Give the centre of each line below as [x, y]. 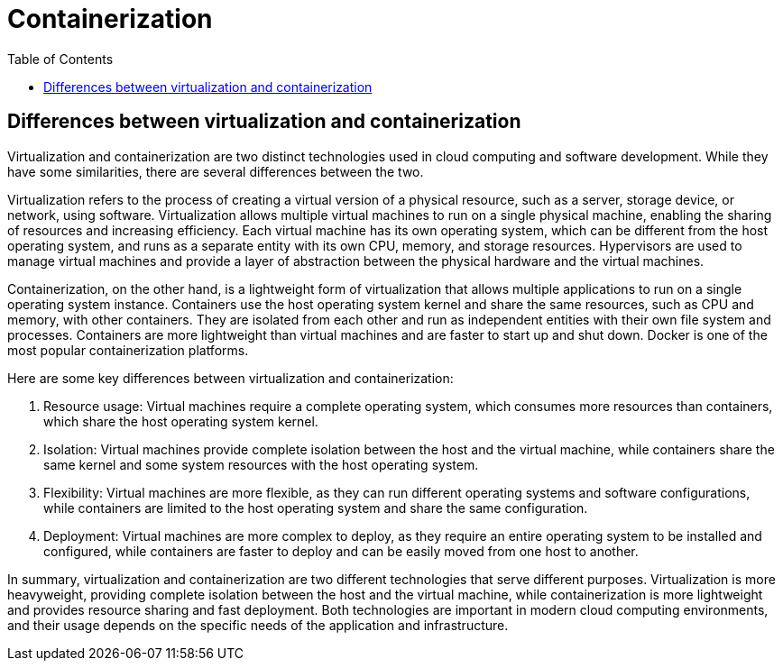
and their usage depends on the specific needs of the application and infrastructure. [258, 625]
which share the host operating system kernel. [181, 421]
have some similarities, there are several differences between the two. [216, 171]
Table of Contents [60, 59]
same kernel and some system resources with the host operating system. [261, 464]
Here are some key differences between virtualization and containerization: [230, 378]
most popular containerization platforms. [128, 350]
